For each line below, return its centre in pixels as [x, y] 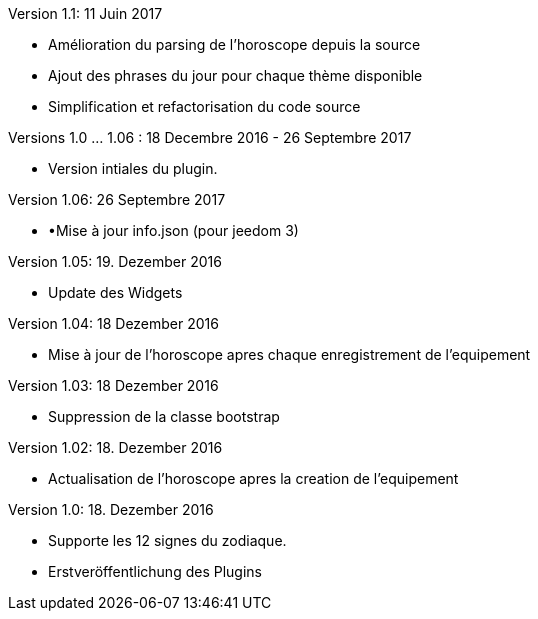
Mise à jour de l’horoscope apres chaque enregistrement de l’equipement [289, 354]
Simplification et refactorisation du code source [204, 106]
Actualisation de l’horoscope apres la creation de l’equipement [253, 478]
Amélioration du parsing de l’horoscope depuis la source [234, 44]
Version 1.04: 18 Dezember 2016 [113, 323]
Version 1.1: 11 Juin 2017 [85, 13]
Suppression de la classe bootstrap [164, 416]
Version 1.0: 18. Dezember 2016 [111, 509]
